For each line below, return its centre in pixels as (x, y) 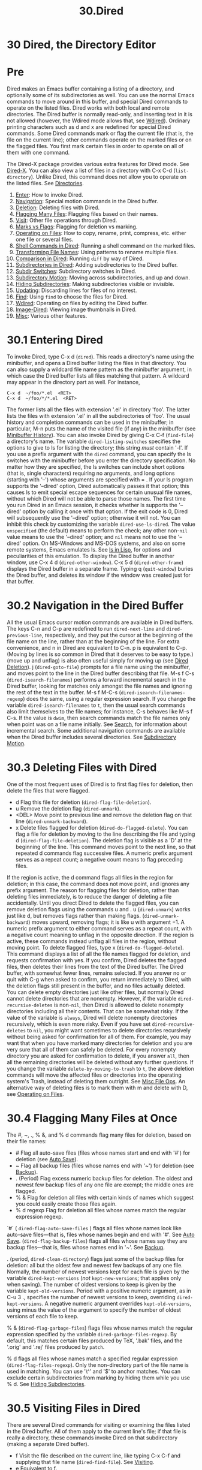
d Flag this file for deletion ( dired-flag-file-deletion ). (83, 802)
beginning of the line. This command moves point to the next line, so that (105, 847)
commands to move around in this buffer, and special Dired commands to (97, 102)
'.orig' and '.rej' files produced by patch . (56, 1347)
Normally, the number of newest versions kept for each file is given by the (98, 1272)
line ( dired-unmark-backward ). (52, 821)
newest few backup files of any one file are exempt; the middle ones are (105, 1185)
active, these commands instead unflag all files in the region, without (92, 941)
